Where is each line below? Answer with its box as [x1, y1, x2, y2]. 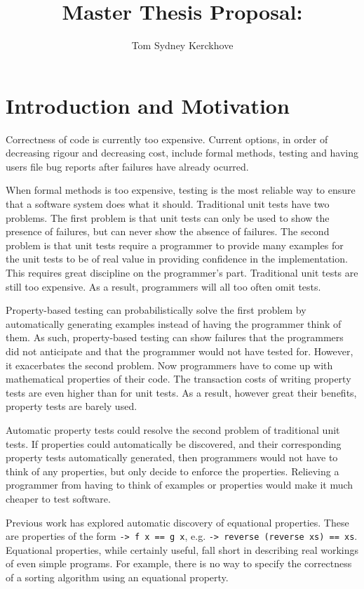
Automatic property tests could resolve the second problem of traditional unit [6, 422, 340, 437]
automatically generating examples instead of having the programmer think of [6, 316, 342, 331]
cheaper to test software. [6, 491, 111, 505]
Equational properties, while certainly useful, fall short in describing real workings [6, 542, 358, 557]
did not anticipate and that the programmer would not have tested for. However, [6, 343, 353, 358]
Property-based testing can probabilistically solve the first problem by [6, 303, 306, 317]
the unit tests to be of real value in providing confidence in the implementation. [6, 251, 348, 266]
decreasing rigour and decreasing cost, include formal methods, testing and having [6, 145, 359, 160]
